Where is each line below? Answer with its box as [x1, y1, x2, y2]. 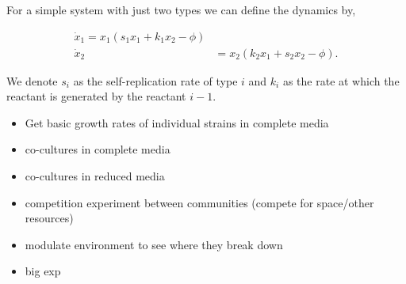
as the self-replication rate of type [73, 72, 238, 89]
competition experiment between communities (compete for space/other [25, 194, 374, 210]
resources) [25, 210, 74, 226]
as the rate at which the [282, 72, 400, 89]
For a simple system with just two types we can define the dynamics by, [6, 2, 356, 17]
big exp [25, 263, 61, 279]
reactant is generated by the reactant [6, 88, 186, 104]
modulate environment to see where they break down [25, 236, 283, 252]
